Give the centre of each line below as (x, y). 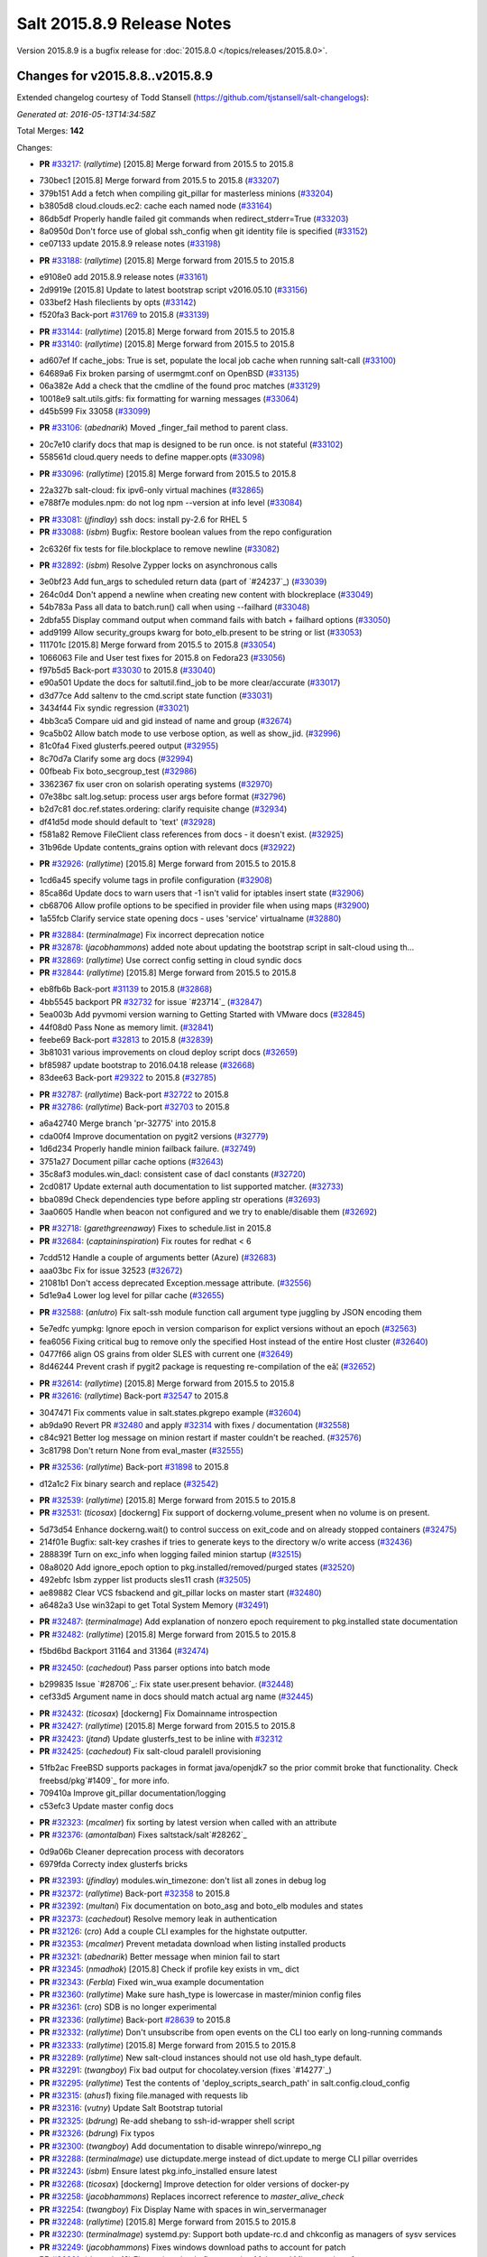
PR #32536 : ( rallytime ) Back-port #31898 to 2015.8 (134, 1467)
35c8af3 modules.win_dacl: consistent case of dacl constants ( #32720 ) (173, 1174)
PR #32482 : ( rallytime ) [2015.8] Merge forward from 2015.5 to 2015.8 (168, 1634)
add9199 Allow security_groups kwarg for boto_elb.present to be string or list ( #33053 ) (201, 632)
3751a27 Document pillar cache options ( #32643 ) (132, 1161)
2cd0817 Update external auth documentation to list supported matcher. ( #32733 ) (192, 1186)
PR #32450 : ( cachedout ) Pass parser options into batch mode (155, 1667)
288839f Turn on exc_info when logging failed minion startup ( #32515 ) (170, 1555)
